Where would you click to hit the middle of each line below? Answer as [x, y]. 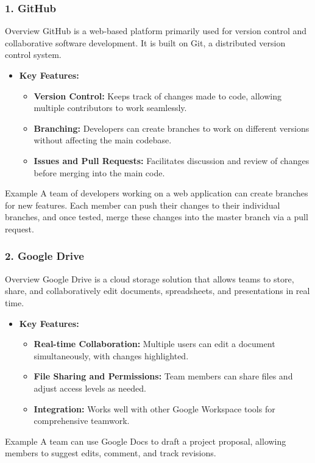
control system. [33, 55]
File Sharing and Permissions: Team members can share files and [163, 376]
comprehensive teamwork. [82, 421]
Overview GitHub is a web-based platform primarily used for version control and [156, 31]
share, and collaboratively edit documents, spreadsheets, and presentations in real [157, 291]
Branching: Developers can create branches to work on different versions [172, 128]
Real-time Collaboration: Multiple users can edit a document [154, 344]
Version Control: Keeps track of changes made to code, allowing [157, 95]
